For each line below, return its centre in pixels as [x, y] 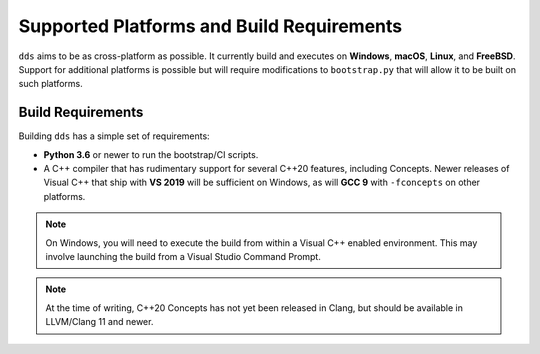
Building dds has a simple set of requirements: [114, 136]
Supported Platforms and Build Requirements [210, 26]
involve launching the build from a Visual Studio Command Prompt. [183, 256]
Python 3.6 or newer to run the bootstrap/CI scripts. [151, 154]
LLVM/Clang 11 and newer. [99, 322]
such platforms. [51, 84]
